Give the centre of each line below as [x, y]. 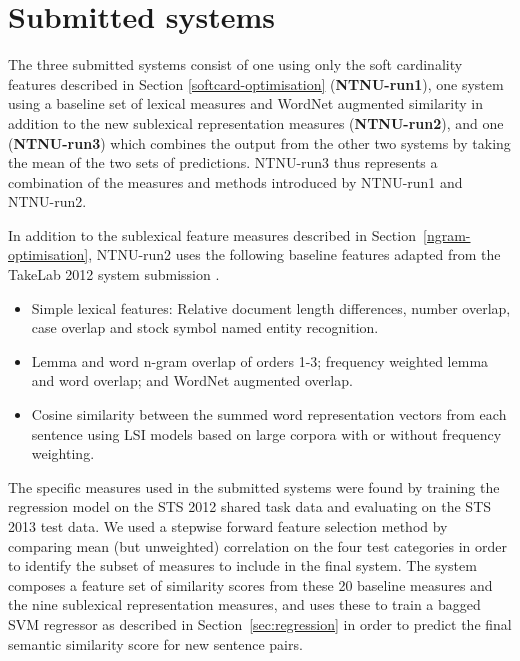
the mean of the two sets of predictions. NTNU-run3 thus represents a [223, 162]
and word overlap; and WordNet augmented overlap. [192, 380]
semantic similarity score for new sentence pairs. [155, 643]
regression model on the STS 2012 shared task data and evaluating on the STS [250, 506]
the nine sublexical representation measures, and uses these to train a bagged [244, 604]
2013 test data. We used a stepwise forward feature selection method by [228, 526]
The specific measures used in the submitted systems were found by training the [254, 486]
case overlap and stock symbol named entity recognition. [205, 327]
